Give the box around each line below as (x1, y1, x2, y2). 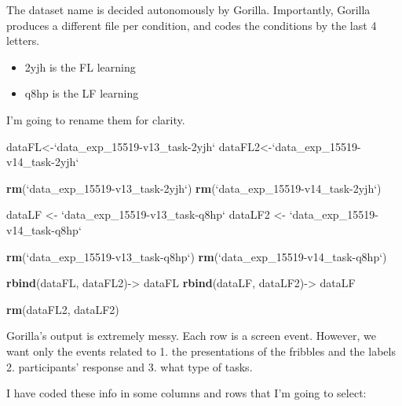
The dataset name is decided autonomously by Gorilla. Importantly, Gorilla (6, 2, 371, 17)
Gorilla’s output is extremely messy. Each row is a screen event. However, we (6, 327, 377, 344)
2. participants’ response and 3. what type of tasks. (6, 358, 253, 375)
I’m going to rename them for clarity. (6, 111, 185, 127)
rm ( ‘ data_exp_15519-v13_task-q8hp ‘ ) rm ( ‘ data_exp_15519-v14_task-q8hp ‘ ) (6, 248, 387, 264)
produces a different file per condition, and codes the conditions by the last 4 (6, 17, 377, 33)
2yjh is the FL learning (24, 58, 136, 75)
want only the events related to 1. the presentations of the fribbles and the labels (6, 342, 396, 359)
